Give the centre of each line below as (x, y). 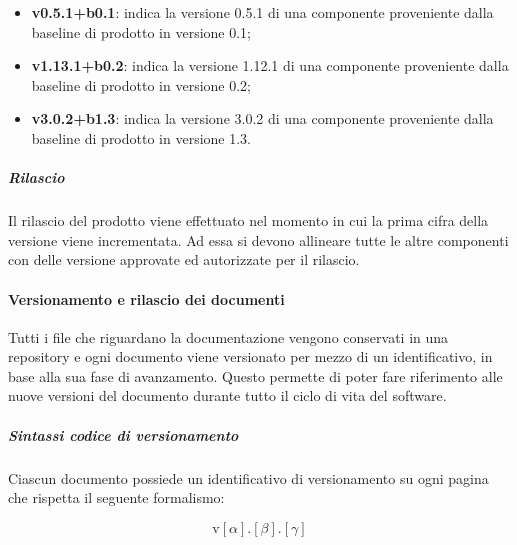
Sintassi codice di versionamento (123, 434)
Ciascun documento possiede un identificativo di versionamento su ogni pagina (248, 477)
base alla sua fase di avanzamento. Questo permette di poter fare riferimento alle (255, 375)
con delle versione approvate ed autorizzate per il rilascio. (184, 259)
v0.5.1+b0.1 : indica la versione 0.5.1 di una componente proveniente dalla (262, 12)
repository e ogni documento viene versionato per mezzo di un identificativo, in (250, 356)
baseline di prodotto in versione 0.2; (141, 84)
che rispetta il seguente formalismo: (116, 497)
